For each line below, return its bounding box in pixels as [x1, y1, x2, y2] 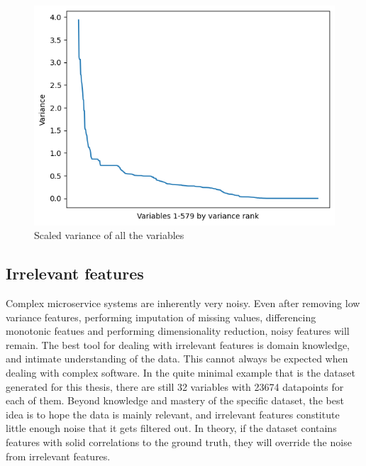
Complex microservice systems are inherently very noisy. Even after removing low [6, 295, 360, 310]
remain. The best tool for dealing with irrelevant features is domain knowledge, [6, 337, 350, 352]
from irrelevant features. [6, 448, 111, 463]
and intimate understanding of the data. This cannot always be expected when [6, 351, 348, 366]
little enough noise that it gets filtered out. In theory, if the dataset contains [6, 421, 337, 436]
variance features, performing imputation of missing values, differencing [6, 309, 316, 324]
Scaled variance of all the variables [34, 228, 184, 243]
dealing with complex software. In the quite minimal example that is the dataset [6, 365, 355, 379]
